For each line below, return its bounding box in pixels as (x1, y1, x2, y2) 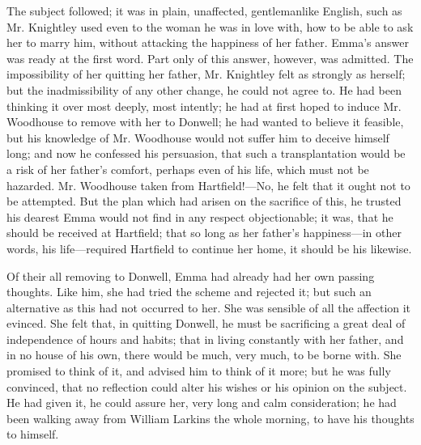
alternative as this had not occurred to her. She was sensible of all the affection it (6, 299, 411, 316)
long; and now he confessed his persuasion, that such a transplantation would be (6, 145, 406, 162)
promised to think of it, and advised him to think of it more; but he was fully (6, 362, 391, 379)
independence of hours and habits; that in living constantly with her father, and (6, 330, 404, 347)
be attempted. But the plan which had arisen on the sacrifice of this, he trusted (6, 193, 402, 210)
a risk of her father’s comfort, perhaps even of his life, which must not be (6, 160, 369, 177)
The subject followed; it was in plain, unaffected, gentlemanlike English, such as (6, 2, 402, 19)
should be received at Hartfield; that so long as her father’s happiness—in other (6, 224, 402, 241)
